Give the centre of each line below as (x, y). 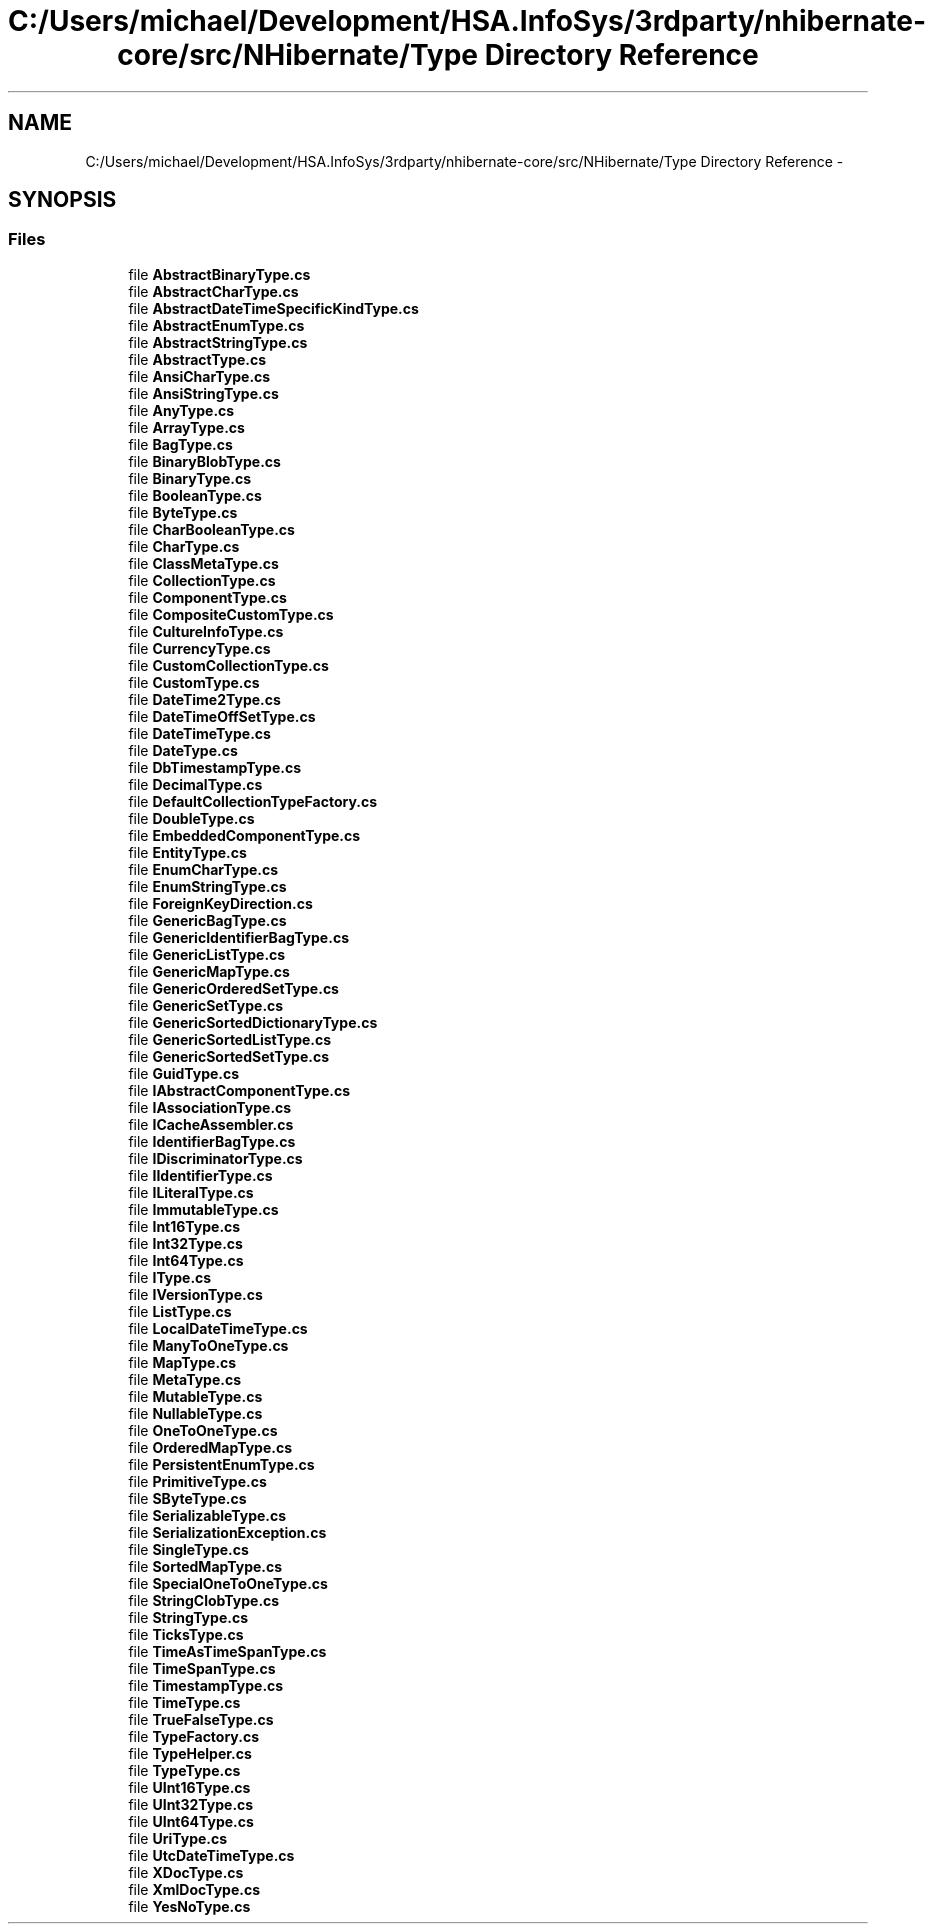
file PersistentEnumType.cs (221, 1464)
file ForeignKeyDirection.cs (220, 903)
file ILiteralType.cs (191, 1192)
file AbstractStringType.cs (218, 342)
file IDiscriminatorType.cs (215, 1158)
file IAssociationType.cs (210, 1107)
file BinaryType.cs (190, 478)
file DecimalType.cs (195, 784)
